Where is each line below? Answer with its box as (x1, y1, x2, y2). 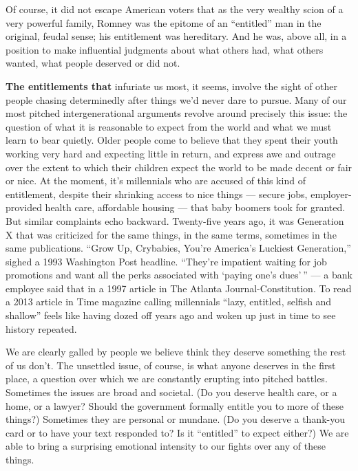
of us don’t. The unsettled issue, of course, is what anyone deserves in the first (6, 358, 336, 372)
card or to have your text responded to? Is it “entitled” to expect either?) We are (6, 425, 349, 439)
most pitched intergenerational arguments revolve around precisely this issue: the (6, 106, 348, 120)
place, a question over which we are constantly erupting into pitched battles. (6, 371, 328, 386)
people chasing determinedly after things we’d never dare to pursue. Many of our (6, 92, 347, 107)
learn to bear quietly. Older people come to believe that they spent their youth (6, 133, 338, 147)
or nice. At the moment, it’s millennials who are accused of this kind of (6, 173, 306, 188)
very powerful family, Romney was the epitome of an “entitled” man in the (6, 15, 322, 30)
